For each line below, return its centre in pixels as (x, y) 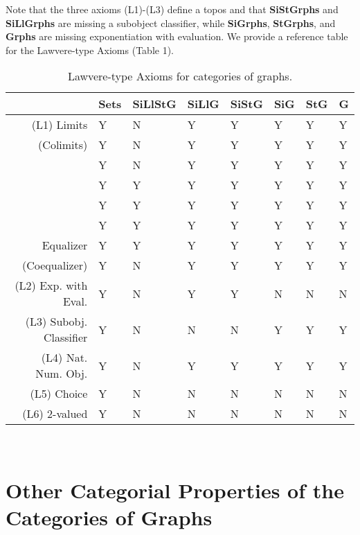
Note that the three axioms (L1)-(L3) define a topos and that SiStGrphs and (172, 9)
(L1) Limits (60, 125)
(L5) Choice (59, 394)
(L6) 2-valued (55, 414)
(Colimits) (63, 145)
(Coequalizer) (55, 265)
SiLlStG (154, 104)
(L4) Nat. (64, 358)
